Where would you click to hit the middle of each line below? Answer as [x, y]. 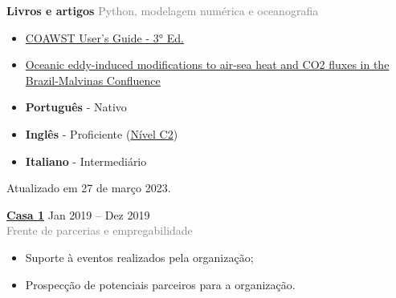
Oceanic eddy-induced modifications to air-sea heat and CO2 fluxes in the [207, 64]
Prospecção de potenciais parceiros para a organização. [160, 284]
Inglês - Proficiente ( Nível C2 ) [102, 133]
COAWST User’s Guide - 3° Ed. [104, 37]
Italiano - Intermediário [86, 161]
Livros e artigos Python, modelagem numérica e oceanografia [163, 10]
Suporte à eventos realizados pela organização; [139, 257]
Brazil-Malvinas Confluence [93, 80]
